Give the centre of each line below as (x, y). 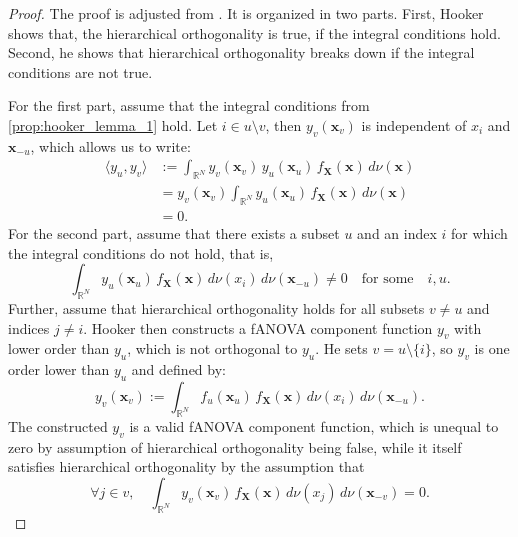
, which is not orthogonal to (212, 348)
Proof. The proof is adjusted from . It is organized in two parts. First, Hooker (246, 13)
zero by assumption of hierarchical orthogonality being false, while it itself (235, 446)
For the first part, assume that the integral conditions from (189, 105)
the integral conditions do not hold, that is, (141, 252)
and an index (397, 233)
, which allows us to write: (110, 145)
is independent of (414, 124)
